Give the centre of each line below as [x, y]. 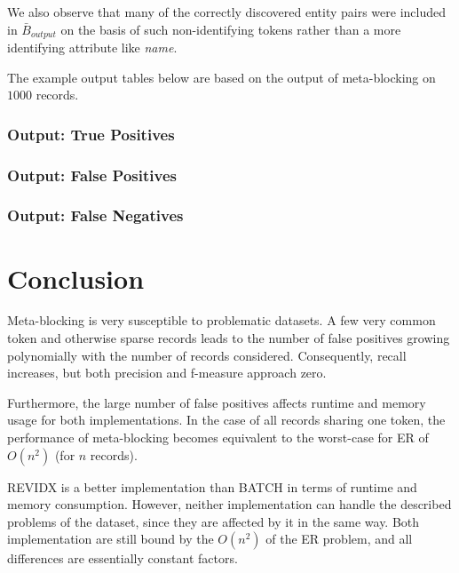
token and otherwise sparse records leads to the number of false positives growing [229, 338]
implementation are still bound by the [111, 539]
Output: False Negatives [95, 215]
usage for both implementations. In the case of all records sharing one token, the [226, 420]
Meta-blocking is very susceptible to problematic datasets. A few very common [222, 320]
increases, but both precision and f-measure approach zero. [167, 373]
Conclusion [76, 278]
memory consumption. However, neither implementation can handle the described [229, 504]
